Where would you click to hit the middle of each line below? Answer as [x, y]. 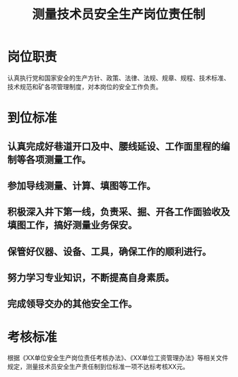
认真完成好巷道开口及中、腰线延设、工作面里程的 [114, 146]
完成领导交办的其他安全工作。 [72, 304]
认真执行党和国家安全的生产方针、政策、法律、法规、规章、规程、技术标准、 [119, 78]
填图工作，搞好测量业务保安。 [72, 225]
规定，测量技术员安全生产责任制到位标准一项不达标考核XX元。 [98, 367]
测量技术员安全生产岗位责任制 [118, 14]
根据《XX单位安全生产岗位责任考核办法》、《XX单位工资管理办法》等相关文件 [118, 358]
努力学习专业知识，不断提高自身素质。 [91, 278]
